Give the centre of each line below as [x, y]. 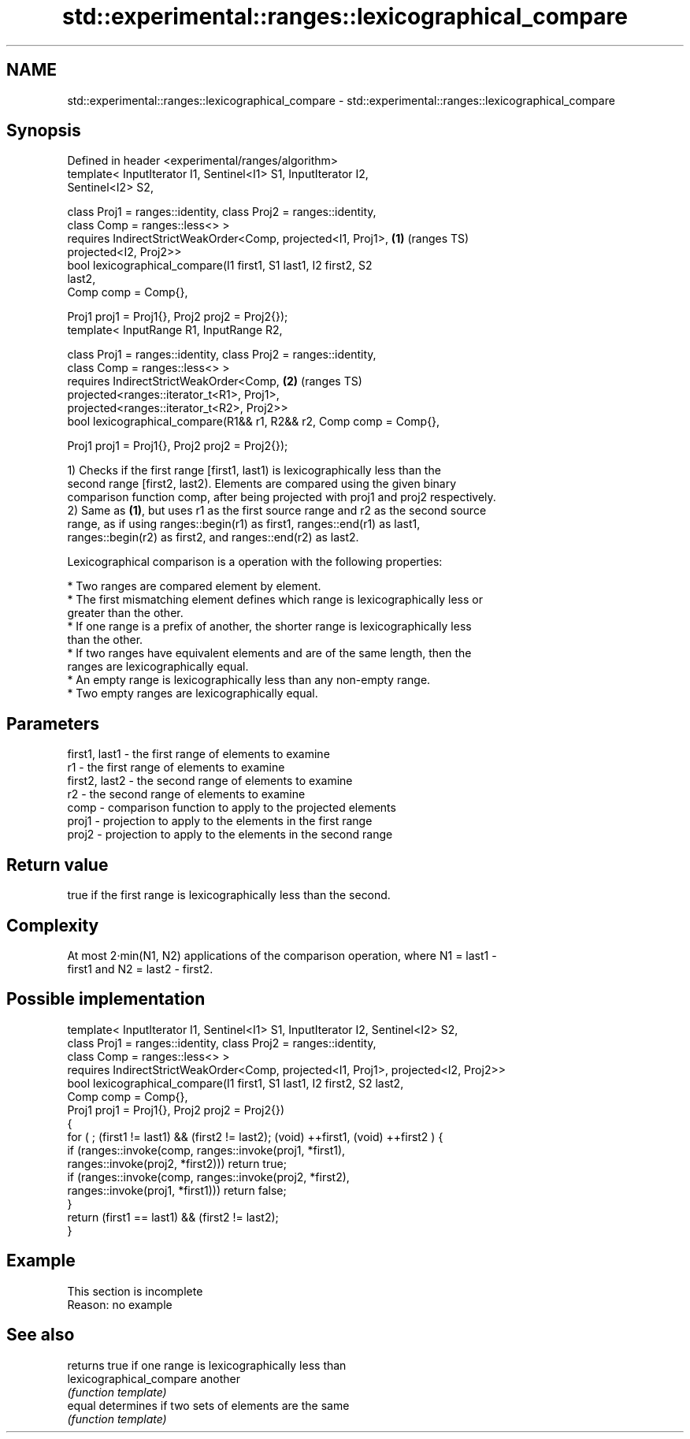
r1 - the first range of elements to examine [176, 768]
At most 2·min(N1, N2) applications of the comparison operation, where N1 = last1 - [282, 955]
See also [41, 1335]
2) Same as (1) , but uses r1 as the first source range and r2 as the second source [277, 511]
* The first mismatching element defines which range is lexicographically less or [275, 600]
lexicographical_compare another [154, 1378]
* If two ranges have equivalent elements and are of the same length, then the [269, 653]
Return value [57, 865]
